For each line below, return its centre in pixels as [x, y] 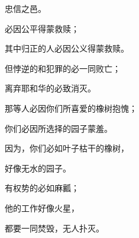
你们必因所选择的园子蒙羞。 [59, 128]
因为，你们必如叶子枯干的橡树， [67, 148]
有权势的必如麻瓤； [42, 188]
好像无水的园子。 [38, 168]
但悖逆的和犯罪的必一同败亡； [63, 68]
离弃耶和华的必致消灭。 [50, 88]
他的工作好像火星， [42, 207]
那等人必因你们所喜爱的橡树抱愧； [71, 108]
